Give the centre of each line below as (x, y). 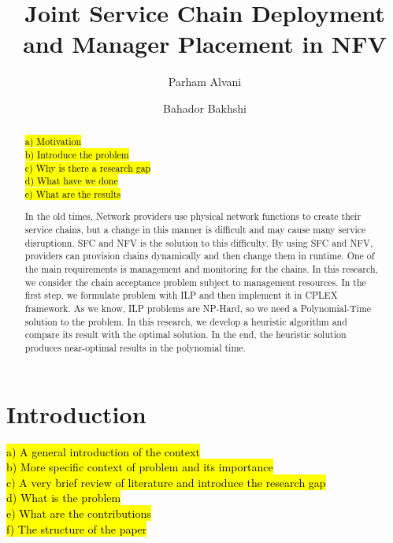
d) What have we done (71, 181)
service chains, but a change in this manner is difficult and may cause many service (195, 230)
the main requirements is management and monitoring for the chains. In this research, (201, 269)
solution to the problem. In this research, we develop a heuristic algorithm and (186, 321)
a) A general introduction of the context (103, 451)
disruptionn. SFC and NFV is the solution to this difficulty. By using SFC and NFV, (199, 242)
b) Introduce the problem (77, 154)
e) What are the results (73, 193)
